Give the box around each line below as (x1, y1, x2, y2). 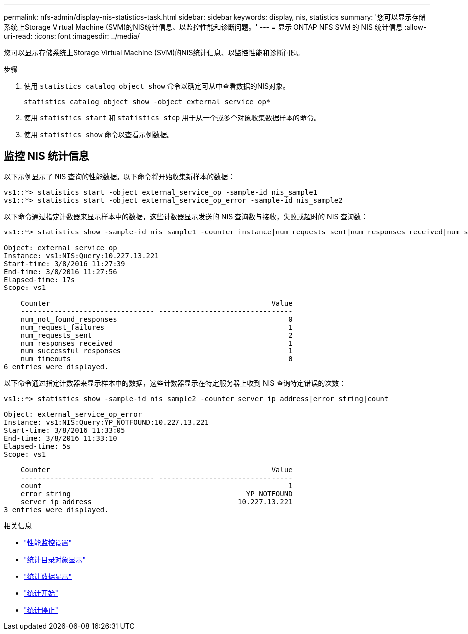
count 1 (20, 481, 292, 490)
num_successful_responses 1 (20, 346, 292, 355)
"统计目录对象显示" (24, 555, 86, 564)
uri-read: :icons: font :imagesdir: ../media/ (4, 32, 140, 40)
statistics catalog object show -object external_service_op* (24, 98, 271, 106)
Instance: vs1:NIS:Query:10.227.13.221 (4, 251, 159, 260)
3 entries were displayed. (4, 505, 109, 514)
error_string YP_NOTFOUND (20, 489, 292, 498)
